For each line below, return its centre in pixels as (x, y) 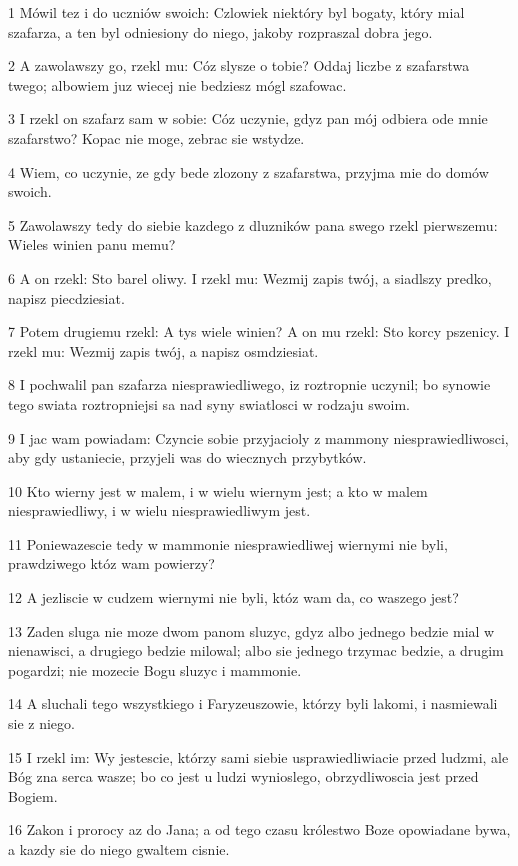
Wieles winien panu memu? (92, 244)
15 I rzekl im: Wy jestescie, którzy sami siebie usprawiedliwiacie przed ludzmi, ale (258, 756)
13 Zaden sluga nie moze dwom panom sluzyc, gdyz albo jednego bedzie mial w (251, 630)
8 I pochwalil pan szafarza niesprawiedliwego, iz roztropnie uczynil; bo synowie (249, 384)
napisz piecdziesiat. (66, 297)
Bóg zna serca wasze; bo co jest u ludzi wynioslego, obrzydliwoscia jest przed (243, 776)
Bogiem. (33, 795)
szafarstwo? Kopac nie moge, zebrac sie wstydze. (156, 137)
